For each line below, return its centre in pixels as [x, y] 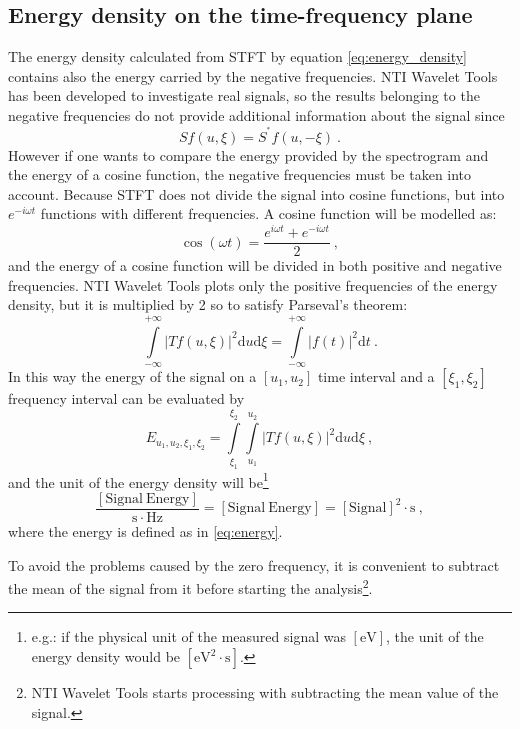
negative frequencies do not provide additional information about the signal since [256, 114]
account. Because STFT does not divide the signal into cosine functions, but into [256, 193]
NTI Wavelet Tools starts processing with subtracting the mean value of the [265, 692]
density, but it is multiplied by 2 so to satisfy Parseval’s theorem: [208, 304]
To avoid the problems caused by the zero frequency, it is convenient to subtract [254, 564]
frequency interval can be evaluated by [126, 398]
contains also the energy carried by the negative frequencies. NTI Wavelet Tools [253, 75]
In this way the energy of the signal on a [132, 376]
